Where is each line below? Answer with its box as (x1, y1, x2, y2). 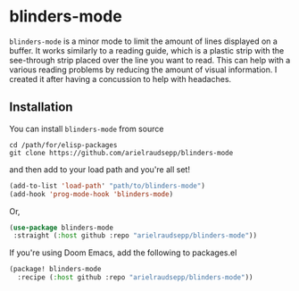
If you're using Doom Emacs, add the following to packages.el (9, 247, 237, 258)
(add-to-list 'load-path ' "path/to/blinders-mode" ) (9, 181, 205, 190)
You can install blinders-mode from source (9, 123, 164, 134)
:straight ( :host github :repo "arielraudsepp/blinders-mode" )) (12, 231, 257, 240)
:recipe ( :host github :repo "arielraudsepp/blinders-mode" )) (17, 273, 253, 282)
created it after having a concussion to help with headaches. (9, 73, 232, 84)
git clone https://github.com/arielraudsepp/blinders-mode (9, 148, 234, 157)
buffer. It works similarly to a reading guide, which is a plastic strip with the (9, 45, 285, 55)
